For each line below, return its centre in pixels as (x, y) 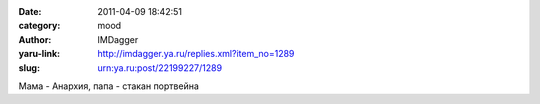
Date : (30, 11)
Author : (35, 39)
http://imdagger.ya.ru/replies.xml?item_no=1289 (196, 54)
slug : (29, 67)
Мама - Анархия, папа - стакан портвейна (109, 86)
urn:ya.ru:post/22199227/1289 (160, 67)
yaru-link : (39, 54)
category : (39, 26)
